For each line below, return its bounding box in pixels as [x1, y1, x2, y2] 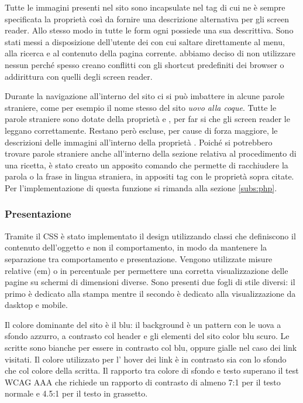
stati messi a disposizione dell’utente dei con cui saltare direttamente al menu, [5, 35, 285, 48]
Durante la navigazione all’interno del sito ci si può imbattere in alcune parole [5, 90, 285, 102]
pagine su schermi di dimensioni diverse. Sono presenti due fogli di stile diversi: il [5, 276, 295, 288]
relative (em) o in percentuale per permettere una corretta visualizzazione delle [5, 264, 288, 276]
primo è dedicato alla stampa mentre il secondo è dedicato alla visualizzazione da [5, 287, 296, 299]
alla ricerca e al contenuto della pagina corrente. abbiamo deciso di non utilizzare [5, 47, 295, 59]
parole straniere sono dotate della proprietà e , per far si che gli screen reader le [5, 113, 290, 125]
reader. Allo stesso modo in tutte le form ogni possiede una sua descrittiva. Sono [5, 24, 294, 36]
